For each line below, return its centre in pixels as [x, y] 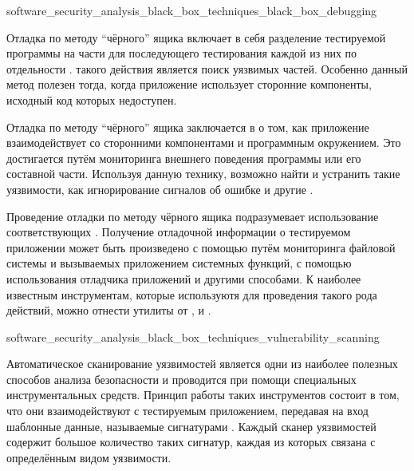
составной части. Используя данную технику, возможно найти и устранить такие [203, 174]
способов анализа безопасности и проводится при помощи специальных [181, 379]
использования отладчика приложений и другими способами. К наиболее [184, 278]
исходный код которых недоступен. [92, 99]
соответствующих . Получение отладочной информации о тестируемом [179, 232]
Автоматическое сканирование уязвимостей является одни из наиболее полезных [202, 364]
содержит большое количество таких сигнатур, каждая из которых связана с [191, 442]
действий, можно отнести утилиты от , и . [109, 310]
